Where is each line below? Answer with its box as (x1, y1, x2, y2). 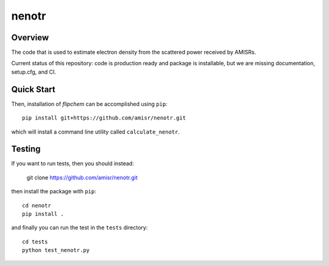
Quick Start (11, 84, 55, 95)
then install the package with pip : (11, 188, 97, 195)
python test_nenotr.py (22, 247, 90, 254)
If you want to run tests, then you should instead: (11, 160, 134, 167)
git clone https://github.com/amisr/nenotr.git (26, 174, 138, 181)
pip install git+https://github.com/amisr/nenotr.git (22, 115, 186, 121)
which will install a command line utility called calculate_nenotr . (11, 128, 180, 135)
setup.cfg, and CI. (11, 68, 57, 76)
